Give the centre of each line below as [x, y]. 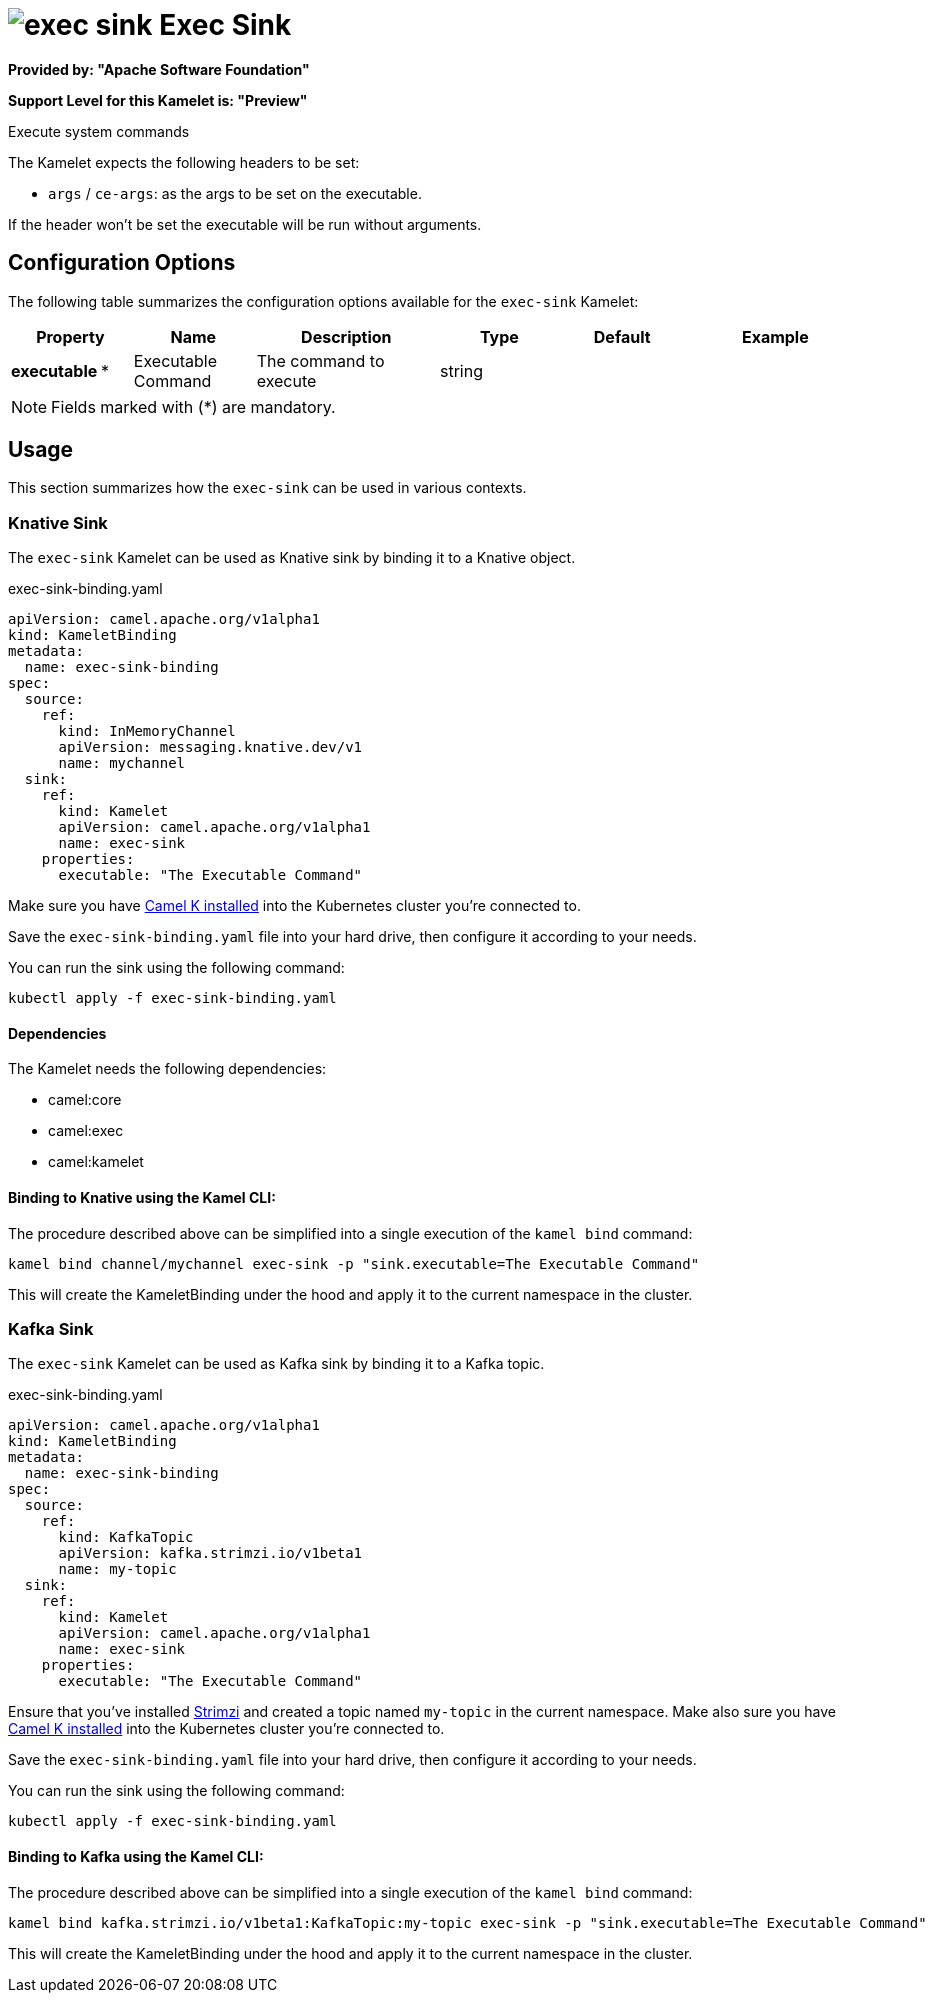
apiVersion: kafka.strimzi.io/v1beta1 [210, 1553]
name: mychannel [122, 763]
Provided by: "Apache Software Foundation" [159, 69]
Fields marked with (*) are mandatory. [193, 406]
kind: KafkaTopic [126, 1537]
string [461, 370]
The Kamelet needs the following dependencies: [167, 1069]
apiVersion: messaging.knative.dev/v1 [210, 747]
